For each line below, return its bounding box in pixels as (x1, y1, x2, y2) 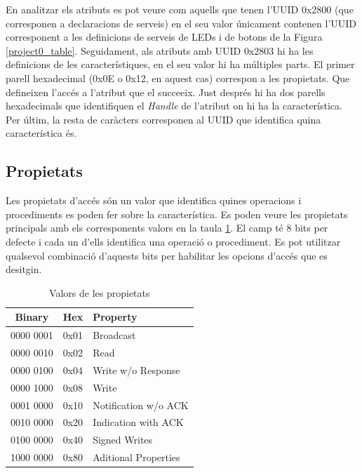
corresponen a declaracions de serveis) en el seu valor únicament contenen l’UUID (6, 15, 357, 30)
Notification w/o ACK (93, 397, 189, 412)
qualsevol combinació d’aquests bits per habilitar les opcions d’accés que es (6, 248, 328, 262)
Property (93, 309, 138, 324)
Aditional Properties (93, 450, 180, 465)
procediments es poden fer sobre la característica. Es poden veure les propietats (6, 206, 348, 221)
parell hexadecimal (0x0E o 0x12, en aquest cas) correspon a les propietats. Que (6, 70, 350, 85)
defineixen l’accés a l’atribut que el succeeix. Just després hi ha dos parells (6, 84, 326, 99)
